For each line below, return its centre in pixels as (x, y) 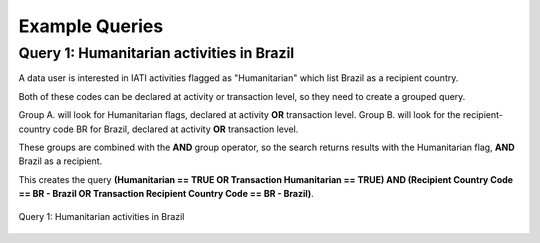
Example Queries (91, 26)
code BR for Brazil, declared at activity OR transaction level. (175, 129)
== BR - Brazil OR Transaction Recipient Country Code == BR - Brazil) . (166, 194)
